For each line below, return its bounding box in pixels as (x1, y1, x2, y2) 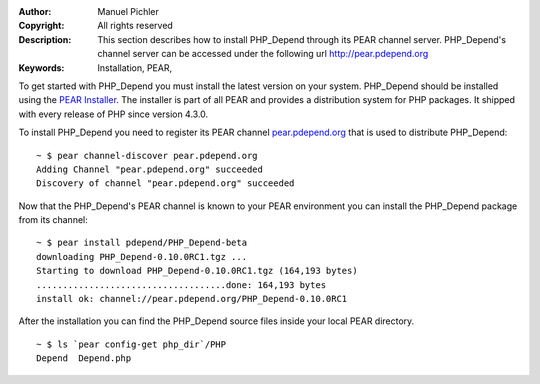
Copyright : (18, 20, 65, 32)
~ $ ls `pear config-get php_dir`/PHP (36, 338, 227, 350)
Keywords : (18, 61, 65, 74)
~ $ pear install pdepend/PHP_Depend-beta (36, 237, 248, 249)
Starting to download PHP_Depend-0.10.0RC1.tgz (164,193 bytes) (36, 265, 359, 277)
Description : (18, 33, 72, 45)
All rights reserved (97, 20, 174, 32)
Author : (18, 6, 52, 17)
